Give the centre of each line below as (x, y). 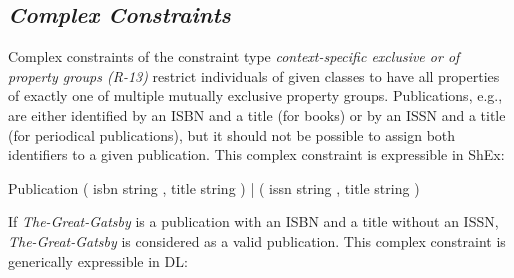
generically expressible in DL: (98, 260)
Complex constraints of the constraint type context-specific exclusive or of (234, 56)
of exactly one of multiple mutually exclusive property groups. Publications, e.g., (255, 95)
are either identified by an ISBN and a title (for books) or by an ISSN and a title (257, 114)
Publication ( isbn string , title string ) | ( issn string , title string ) (214, 187)
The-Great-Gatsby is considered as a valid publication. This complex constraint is (257, 240)
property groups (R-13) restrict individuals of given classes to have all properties (254, 75)
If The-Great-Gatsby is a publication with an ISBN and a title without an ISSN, (253, 221)
